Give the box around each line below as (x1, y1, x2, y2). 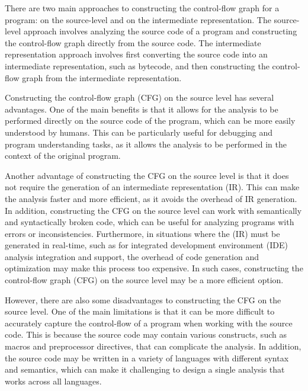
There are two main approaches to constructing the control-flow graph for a (5, 2, 280, 14)
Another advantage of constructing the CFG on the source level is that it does (5, 169, 289, 181)
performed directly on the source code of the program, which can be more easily (5, 114, 296, 127)
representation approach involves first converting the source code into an (5, 48, 268, 60)
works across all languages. (5, 374, 102, 387)
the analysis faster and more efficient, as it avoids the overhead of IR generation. (5, 192, 297, 204)
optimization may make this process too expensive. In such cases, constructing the (5, 262, 303, 274)
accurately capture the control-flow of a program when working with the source (5, 316, 293, 329)
